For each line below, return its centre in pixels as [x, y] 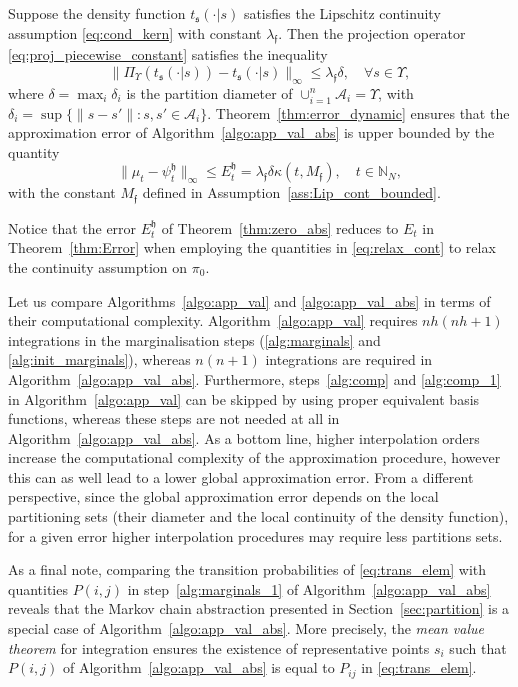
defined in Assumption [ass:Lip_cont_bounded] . [291, 192]
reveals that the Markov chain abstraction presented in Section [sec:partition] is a [259, 608]
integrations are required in [349, 359]
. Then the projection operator [372, 32]
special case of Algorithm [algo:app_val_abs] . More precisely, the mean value [246, 628]
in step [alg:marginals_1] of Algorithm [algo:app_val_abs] [309, 588]
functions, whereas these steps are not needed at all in [174, 418]
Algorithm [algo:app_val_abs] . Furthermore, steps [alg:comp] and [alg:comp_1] [254, 378]
